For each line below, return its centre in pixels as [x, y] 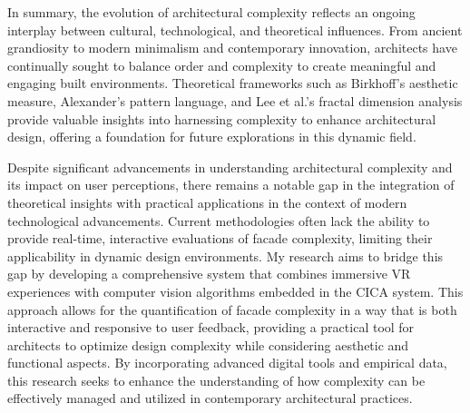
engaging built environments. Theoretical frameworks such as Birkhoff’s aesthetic [233, 83]
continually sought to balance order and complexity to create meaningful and [222, 65]
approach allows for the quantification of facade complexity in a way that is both [232, 309]
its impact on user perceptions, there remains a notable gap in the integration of [231, 185]
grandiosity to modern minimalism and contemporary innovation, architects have [232, 48]
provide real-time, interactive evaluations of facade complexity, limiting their [220, 238]
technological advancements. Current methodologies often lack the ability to [219, 220]
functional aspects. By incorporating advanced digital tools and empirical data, [227, 363]
